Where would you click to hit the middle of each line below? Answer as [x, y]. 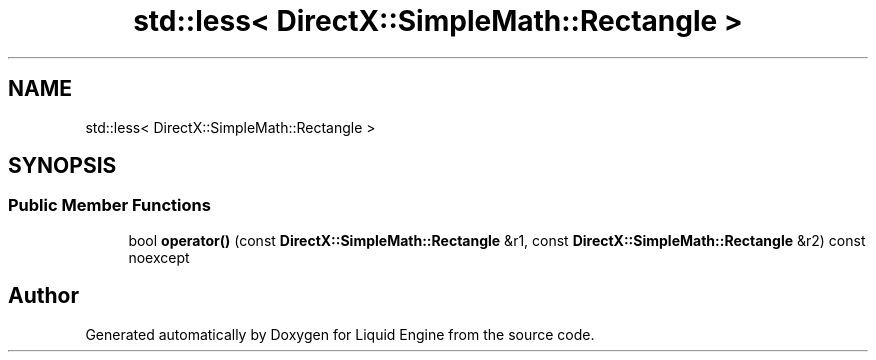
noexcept [159, 257]
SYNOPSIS [62, 166]
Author [43, 296]
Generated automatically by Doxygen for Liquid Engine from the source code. [340, 334]
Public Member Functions [109, 205]
